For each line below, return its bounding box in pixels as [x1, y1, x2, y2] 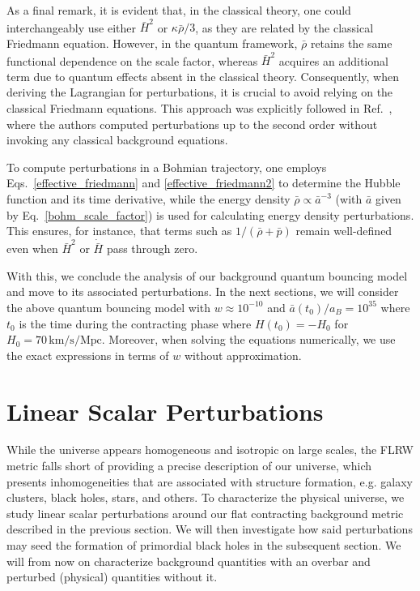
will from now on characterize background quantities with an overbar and [6, 552, 371, 569]
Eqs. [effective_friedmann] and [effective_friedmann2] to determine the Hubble [6, 174, 401, 191]
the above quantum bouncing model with [6, 298, 211, 315]
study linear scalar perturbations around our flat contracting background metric [6, 504, 404, 521]
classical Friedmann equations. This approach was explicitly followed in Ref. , [6, 100, 392, 116]
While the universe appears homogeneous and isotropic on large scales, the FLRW [6, 441, 414, 458]
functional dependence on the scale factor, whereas [6, 52, 258, 69]
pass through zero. [106, 240, 198, 257]
